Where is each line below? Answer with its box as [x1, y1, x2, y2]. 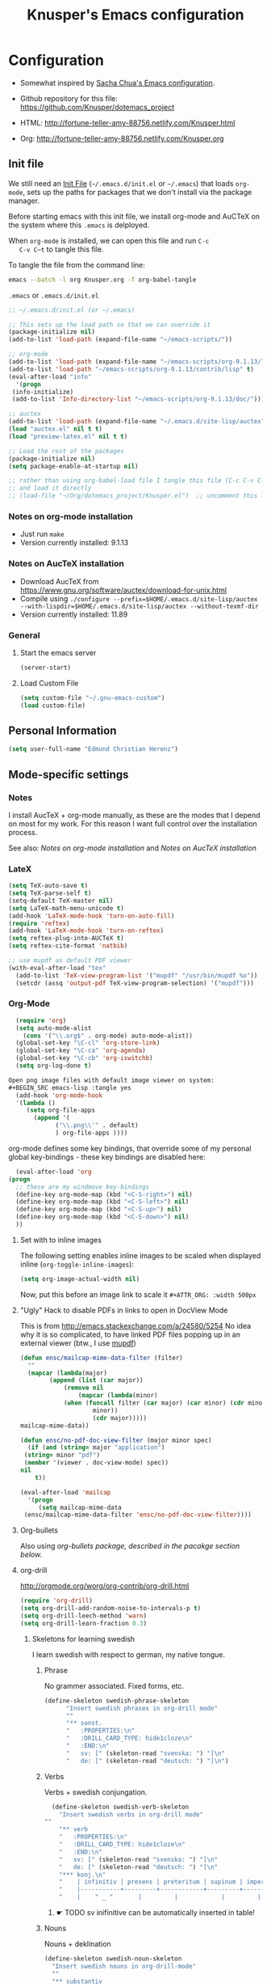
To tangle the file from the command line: [8, 260, 145, 269]
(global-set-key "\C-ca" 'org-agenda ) [15, 1046, 147, 1055]
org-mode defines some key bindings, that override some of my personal [8, 1143, 252, 1153]
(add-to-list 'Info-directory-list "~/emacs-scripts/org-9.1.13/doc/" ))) [11, 395, 265, 404]
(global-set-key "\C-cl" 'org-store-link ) [15, 1039, 161, 1047]
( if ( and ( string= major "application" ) [27, 1443, 165, 1452]
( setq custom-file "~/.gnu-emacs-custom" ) [19, 693, 165, 702]
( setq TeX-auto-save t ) [8, 882, 89, 890]
